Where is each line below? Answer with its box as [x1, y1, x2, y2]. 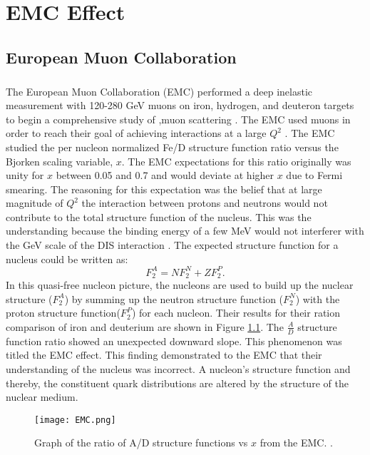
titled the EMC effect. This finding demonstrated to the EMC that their [6, 347, 322, 362]
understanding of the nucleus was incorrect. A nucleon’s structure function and [6, 362, 351, 376]
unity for [6, 168, 44, 183]
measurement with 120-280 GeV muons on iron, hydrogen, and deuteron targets [6, 98, 354, 113]
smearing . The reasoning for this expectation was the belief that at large [6, 181, 322, 196]
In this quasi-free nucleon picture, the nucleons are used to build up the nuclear [6, 277, 354, 292]
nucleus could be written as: [6, 251, 128, 266]
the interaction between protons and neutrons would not [81, 195, 328, 210]
